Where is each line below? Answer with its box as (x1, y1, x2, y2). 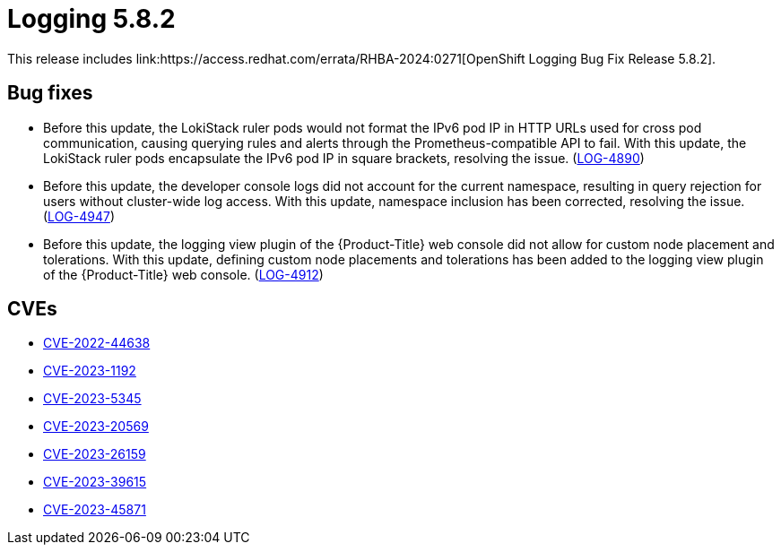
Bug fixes (7, 82, 93, 105)
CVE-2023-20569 (43, 418, 149, 435)
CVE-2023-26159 (43, 446, 146, 462)
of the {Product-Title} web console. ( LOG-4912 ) (43, 266, 324, 282)
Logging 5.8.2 (7, 4, 176, 34)
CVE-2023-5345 (43, 391, 142, 407)
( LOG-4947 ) (43, 208, 116, 224)
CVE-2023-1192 (43, 363, 136, 379)
